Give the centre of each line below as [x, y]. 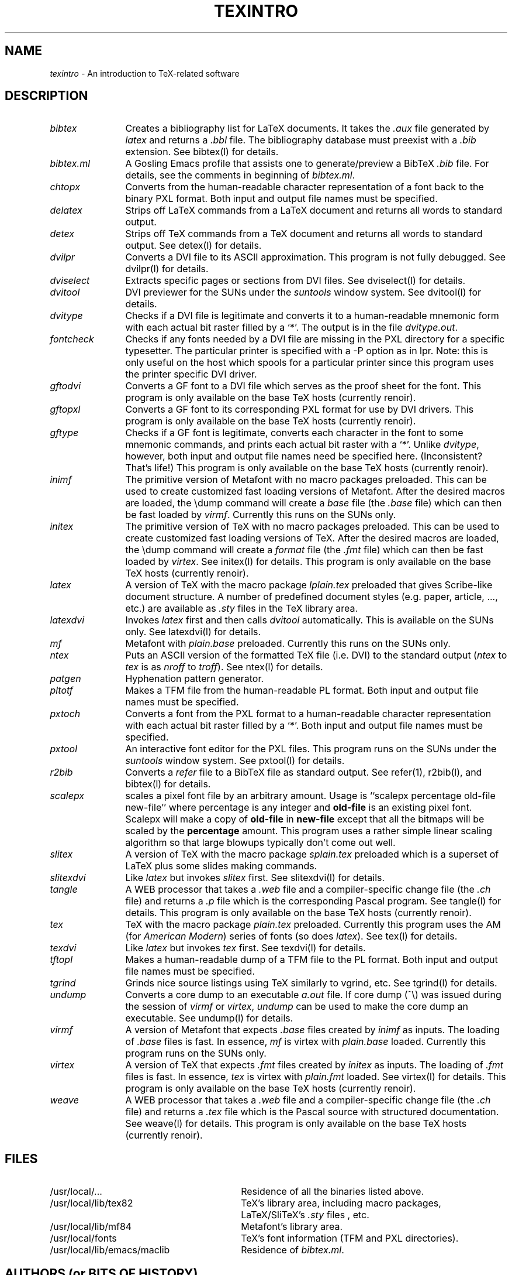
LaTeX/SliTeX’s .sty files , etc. [305, 1215]
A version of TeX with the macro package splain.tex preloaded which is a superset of [312, 854]
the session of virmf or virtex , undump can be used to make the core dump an [297, 1007]
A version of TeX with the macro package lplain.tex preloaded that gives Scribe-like [309, 585]
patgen [65, 679]
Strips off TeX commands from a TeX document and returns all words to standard [304, 234]
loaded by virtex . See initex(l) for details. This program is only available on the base [308, 562]
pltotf [61, 690]
